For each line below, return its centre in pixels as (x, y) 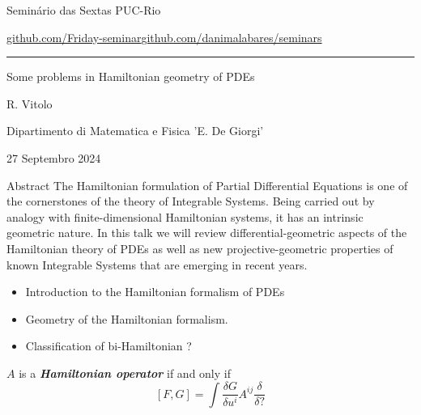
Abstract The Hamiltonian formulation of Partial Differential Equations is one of (207, 185)
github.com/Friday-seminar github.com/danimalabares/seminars (164, 37)
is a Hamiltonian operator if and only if (125, 373)
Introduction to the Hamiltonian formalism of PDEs (155, 292)
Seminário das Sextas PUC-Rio (84, 10)
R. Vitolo (30, 103)
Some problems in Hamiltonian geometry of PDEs (131, 76)
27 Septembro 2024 (54, 157)
